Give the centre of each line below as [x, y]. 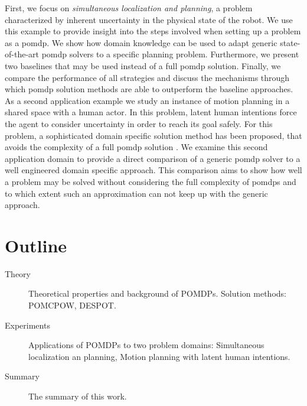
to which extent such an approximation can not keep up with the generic [136, 193]
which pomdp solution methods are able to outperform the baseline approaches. [149, 89]
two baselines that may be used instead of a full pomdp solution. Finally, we [143, 65]
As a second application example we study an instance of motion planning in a [147, 100]
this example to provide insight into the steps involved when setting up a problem [153, 31]
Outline [36, 245]
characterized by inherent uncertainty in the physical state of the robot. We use [149, 19]
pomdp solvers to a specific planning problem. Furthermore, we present [170, 54]
